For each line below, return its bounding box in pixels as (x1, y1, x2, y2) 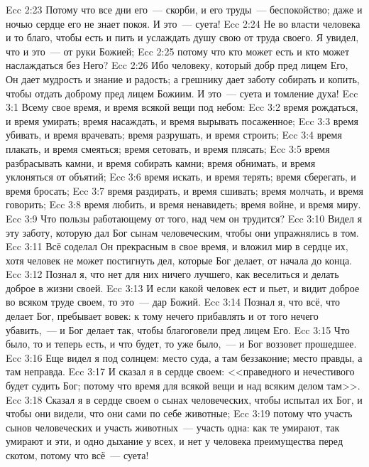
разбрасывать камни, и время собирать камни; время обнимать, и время (6, 155, 316, 170)
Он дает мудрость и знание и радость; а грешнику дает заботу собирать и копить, (6, 71, 360, 86)
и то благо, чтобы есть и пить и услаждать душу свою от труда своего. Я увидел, (6, 30, 359, 45)
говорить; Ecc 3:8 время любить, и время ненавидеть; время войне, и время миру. (6, 197, 361, 212)
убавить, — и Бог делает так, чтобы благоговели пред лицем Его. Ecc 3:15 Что (6, 322, 350, 337)
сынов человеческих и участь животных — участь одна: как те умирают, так (6, 419, 340, 434)
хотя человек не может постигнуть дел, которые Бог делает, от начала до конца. (6, 252, 353, 267)
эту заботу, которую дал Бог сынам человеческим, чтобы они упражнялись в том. (6, 225, 359, 240)
